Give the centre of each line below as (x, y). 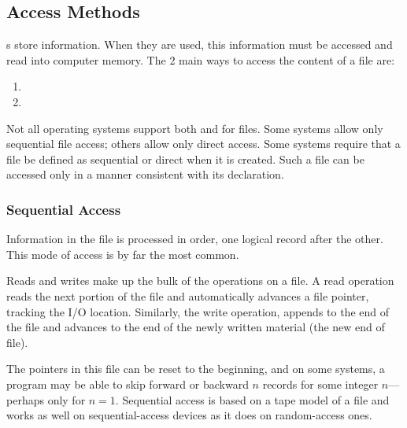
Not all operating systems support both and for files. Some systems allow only (195, 128)
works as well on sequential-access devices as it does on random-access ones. (189, 415)
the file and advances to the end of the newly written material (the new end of (196, 327)
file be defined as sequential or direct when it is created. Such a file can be (185, 159)
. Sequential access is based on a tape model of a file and (252, 399)
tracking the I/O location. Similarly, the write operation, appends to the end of (198, 311)
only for (67, 399)
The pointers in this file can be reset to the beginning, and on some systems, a (196, 369)
